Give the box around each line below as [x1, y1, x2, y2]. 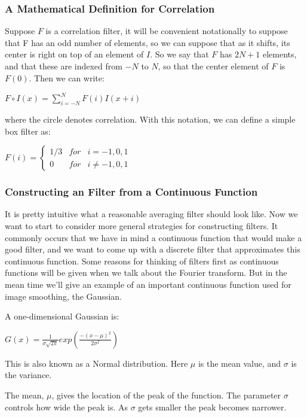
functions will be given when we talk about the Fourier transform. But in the [5, 266, 287, 279]
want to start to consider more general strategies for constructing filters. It [5, 219, 278, 232]
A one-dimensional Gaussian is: [5, 310, 119, 322]
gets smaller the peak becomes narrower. [138, 400, 287, 413]
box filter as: [5, 124, 51, 137]
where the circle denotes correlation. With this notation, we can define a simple [5, 112, 296, 125]
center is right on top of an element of [5, 48, 144, 60]
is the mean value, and [198, 357, 281, 369]
